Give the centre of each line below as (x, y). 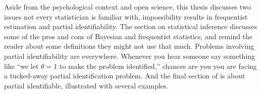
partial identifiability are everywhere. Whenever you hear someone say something (130, 56)
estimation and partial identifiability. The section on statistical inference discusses (131, 26)
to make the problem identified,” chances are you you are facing (158, 66)
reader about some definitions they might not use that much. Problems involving (129, 46)
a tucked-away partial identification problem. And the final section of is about (125, 76)
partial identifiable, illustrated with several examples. (86, 85)
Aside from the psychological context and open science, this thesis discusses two (127, 7)
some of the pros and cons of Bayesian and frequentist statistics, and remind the (128, 36)
